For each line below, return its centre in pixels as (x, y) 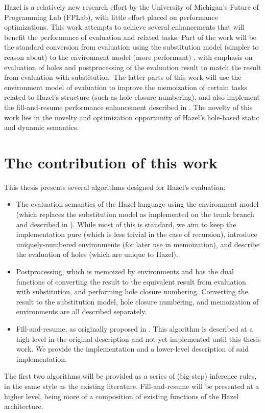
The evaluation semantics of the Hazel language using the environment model (137, 204)
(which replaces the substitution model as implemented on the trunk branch (135, 214)
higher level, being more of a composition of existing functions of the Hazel (122, 396)
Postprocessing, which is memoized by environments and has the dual (125, 271)
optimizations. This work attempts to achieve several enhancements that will (124, 27)
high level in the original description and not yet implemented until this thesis (138, 339)
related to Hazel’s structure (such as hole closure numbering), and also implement (132, 97)
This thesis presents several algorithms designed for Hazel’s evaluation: (115, 187)
